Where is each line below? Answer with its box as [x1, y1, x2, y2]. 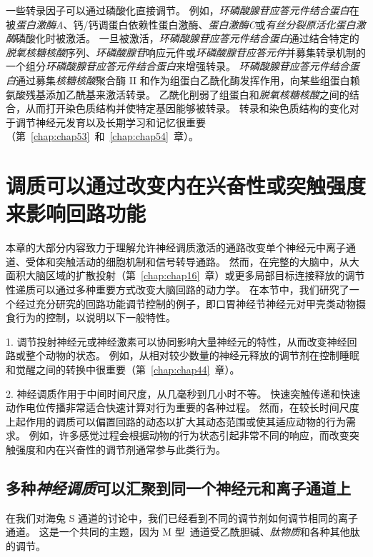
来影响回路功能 [6, 199, 146, 228]
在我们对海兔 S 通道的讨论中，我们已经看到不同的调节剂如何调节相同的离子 [6, 510, 359, 525]
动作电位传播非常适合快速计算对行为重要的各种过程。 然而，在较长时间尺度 [6, 400, 359, 415]
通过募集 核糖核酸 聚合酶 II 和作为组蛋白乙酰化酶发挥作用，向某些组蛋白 [16, 72, 350, 87]
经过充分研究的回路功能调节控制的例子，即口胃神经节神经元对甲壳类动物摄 [15, 296, 366, 311]
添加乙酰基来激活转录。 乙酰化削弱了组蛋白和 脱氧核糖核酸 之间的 [45, 86, 349, 101]
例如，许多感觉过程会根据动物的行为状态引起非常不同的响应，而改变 [29, 428, 349, 443]
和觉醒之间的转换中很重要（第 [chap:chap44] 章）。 [6, 362, 240, 376]
